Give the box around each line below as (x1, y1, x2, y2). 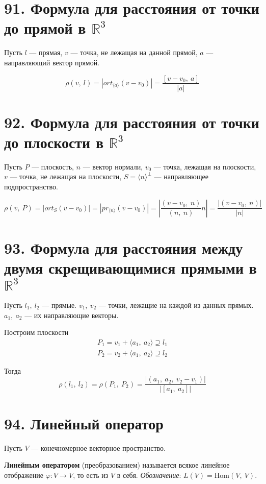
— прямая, (29, 47, 63, 58)
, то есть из (73, 469, 109, 480)
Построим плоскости (4, 327, 69, 337)
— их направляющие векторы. (24, 309, 119, 320)
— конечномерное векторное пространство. (31, 442, 166, 453)
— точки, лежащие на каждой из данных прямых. (98, 299, 254, 310)
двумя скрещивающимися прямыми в (4, 257, 257, 278)
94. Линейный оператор (4, 413, 164, 433)
